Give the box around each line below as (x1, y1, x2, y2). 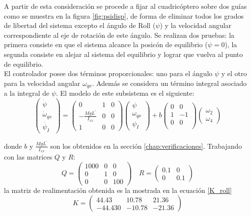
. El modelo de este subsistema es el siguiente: (56, 88, 195, 98)
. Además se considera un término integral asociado (92, 78, 247, 88)
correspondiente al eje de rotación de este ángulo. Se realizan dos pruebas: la (4, 29, 235, 40)
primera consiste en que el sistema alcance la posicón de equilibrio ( (4, 39, 208, 50)
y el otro (221, 68, 247, 79)
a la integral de (4, 88, 50, 98)
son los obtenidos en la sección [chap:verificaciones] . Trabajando (50, 140, 242, 151)
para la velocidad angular (4, 78, 81, 88)
